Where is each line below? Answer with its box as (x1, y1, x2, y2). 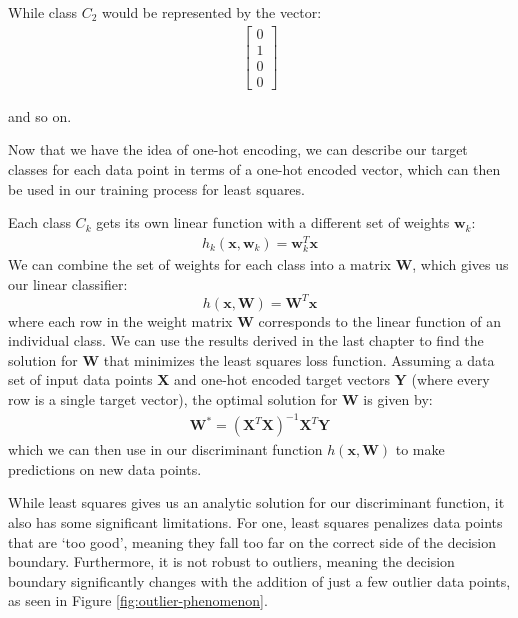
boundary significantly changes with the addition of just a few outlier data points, (8, 570, 511, 591)
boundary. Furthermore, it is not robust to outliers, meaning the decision (8, 551, 455, 572)
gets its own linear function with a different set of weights (96, 212, 450, 233)
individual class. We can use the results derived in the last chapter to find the (8, 330, 484, 351)
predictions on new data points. (8, 458, 202, 479)
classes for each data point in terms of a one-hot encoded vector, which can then (8, 158, 501, 179)
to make (395, 439, 445, 460)
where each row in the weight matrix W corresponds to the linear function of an (8, 310, 502, 331)
